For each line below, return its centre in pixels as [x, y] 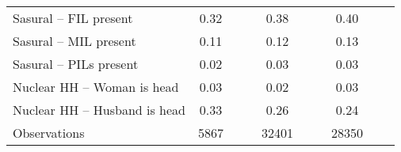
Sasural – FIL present [73, 18]
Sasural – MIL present [74, 41]
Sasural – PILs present [76, 64]
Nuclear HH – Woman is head [96, 87]
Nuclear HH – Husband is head [99, 110]
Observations [49, 133]
